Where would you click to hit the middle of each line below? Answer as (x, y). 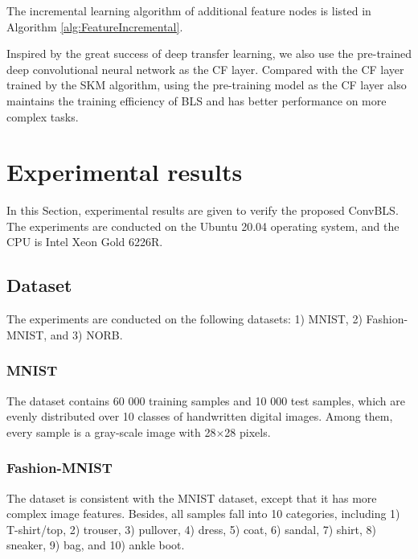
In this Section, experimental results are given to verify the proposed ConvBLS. (203, 210)
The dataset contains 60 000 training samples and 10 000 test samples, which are (206, 400)
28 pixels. (248, 432)
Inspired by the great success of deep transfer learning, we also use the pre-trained (209, 53)
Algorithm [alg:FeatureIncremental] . (95, 26)
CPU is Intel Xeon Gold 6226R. (85, 242)
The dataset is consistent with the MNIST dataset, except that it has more (192, 497)
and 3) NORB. (86, 334)
